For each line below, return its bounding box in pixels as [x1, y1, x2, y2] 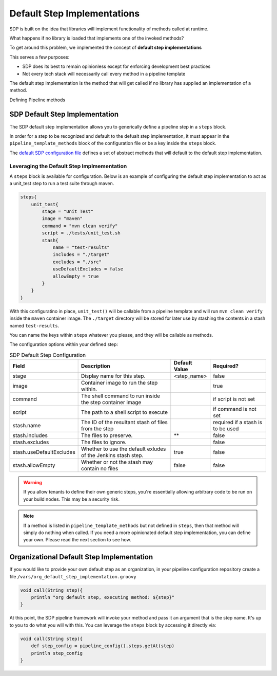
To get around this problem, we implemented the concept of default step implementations [9, 44, 202, 51]
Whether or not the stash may [81, 459, 153, 466]
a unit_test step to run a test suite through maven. [9, 180, 114, 187]
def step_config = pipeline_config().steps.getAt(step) [31, 643, 175, 649]
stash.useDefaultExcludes [12, 449, 75, 456]
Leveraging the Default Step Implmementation [9, 162, 127, 170]
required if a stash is [213, 419, 263, 426]
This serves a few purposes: [9, 54, 70, 60]
